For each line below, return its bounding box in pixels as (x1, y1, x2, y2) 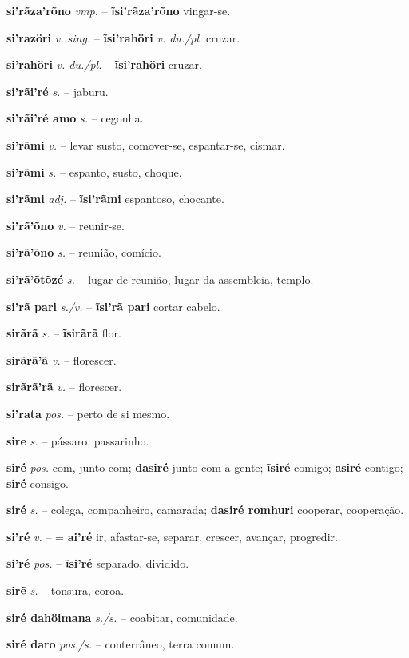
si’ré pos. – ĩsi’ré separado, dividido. (6, 555, 189, 572)
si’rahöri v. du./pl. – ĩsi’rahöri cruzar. (6, 56, 202, 73)
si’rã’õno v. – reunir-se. (6, 217, 125, 233)
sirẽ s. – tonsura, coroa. (6, 582, 125, 599)
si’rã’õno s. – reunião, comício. (6, 244, 161, 261)
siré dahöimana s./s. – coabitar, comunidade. (6, 608, 238, 625)
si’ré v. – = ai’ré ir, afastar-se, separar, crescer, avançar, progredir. (6, 528, 338, 544)
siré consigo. (6, 474, 69, 491)
